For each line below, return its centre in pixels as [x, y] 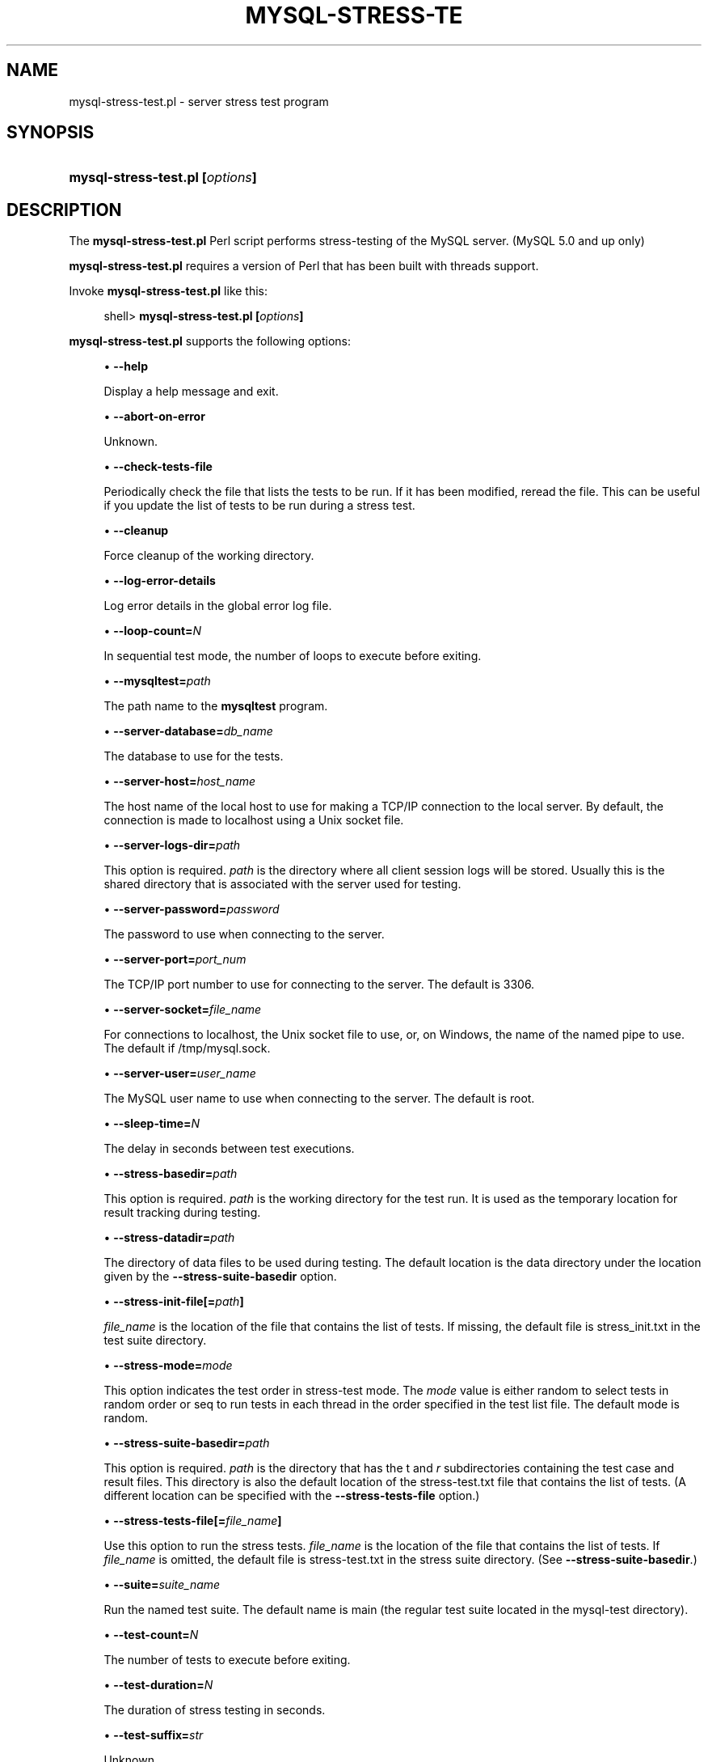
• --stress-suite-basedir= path [187, 1443]
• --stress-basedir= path [171, 1174]
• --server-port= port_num [175, 959]
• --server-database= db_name [188, 731]
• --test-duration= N [158, 1685]
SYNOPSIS [51, 133]
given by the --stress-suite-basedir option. [220, 1277]
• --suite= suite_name [162, 1585]
